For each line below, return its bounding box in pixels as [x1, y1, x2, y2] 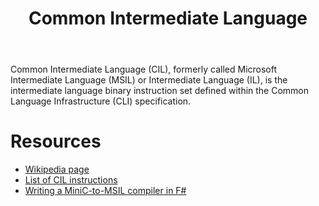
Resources [10, 130, 102, 153]
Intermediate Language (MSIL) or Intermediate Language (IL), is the [10, 74, 288, 86]
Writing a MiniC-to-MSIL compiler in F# [24, 185, 187, 197]
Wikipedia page [24, 163, 90, 176]
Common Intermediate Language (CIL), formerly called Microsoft [10, 63, 278, 76]
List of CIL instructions [24, 174, 118, 186]
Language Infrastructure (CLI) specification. [10, 95, 192, 107]
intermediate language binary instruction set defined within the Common [10, 85, 310, 97]
